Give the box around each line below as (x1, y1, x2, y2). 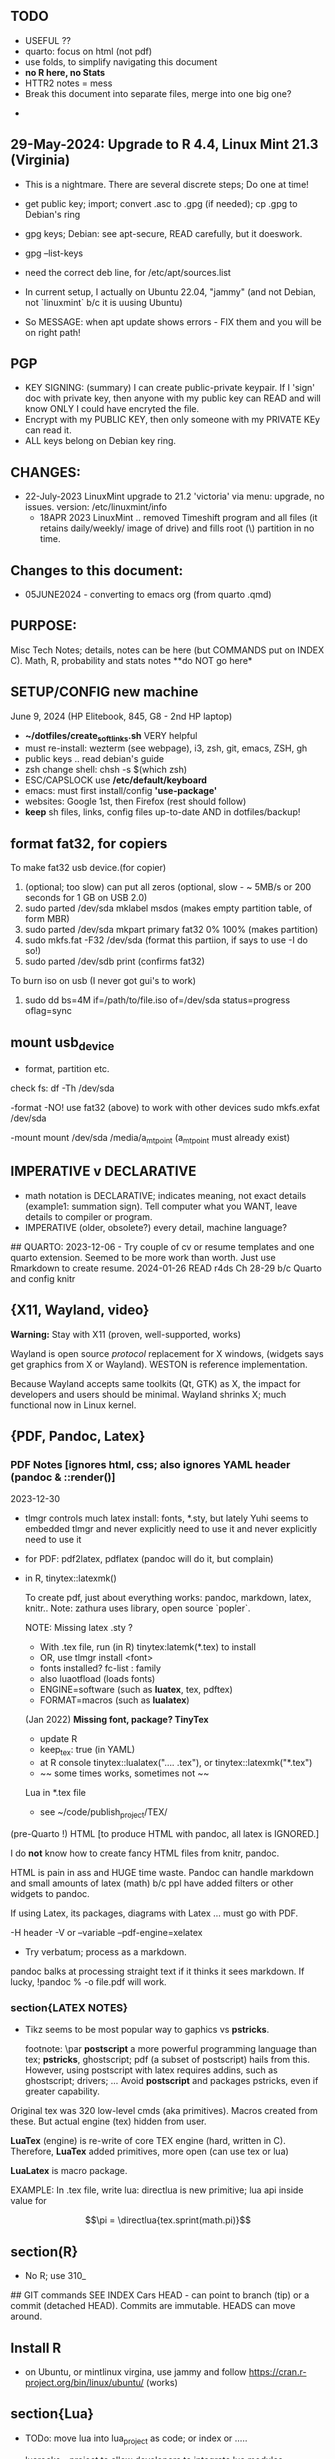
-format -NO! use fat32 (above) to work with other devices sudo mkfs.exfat (10, 1102, 320, 1114)
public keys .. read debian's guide (24, 753, 165, 765)
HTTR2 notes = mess (24, 77, 113, 89)
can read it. (24, 424, 72, 436)
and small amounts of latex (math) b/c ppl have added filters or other (10, 1877, 294, 1889)
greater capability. (24, 2085, 100, 2098)
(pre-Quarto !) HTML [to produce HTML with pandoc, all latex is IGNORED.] (10, 1828, 320, 1839)
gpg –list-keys (24, 247, 83, 259)
